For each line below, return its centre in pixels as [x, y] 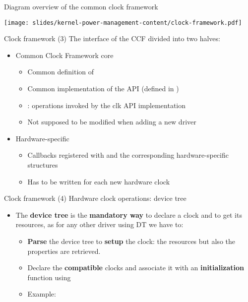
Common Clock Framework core [64, 55]
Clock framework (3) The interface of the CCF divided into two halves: [112, 38]
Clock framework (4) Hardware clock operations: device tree [95, 198]
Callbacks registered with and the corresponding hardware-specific [128, 155]
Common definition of [61, 72]
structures [43, 165]
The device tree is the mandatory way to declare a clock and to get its [129, 214]
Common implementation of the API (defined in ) [103, 89]
